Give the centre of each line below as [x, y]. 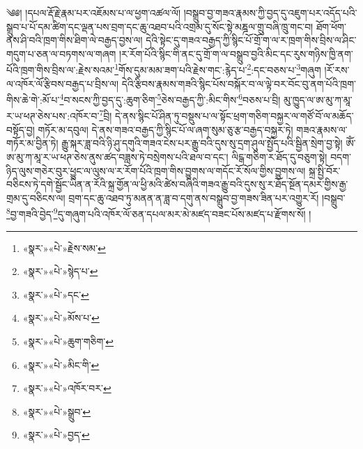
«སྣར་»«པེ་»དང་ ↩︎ [56, 294]
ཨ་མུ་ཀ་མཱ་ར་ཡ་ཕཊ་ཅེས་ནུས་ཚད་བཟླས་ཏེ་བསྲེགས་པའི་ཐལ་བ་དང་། [117, 156]
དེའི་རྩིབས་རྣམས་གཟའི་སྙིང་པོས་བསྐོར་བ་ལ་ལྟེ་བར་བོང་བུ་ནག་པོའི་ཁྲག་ [239, 83]
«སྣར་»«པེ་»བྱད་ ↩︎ [56, 435]
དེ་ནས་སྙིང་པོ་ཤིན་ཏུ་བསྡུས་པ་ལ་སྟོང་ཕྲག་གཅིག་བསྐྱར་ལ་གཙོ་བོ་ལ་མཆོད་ [234, 116]
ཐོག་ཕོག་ [331, 26]
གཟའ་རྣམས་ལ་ [322, 129]
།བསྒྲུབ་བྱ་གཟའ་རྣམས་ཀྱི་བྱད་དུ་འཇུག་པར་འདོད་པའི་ [270, 13]
